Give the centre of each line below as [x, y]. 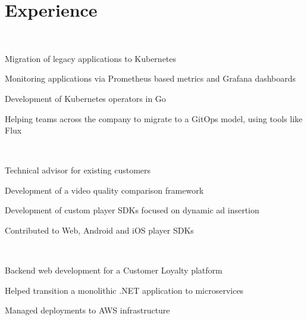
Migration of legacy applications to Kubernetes [91, 58]
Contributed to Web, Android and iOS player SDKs [99, 230]
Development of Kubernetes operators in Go [85, 98]
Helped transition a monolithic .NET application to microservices [124, 290]
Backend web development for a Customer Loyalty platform [114, 270]
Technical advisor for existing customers [78, 170]
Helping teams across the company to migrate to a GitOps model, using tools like [154, 118]
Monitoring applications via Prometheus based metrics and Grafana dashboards [151, 78]
